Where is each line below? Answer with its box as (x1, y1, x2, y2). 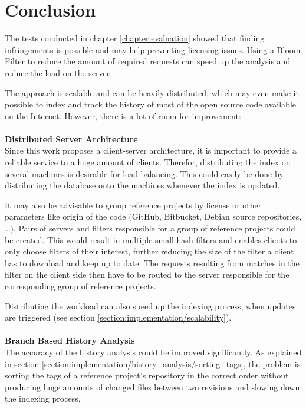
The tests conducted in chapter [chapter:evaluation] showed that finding (5, 32, 265, 44)
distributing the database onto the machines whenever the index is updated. (5, 179, 280, 191)
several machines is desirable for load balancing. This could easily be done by (5, 167, 284, 179)
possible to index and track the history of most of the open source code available (5, 98, 296, 110)
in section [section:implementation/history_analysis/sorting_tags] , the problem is (5, 357, 301, 370)
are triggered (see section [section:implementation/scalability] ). (5, 311, 232, 324)
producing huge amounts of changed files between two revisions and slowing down (5, 380, 300, 393)
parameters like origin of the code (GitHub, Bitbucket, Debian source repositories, (5, 210, 302, 223)
